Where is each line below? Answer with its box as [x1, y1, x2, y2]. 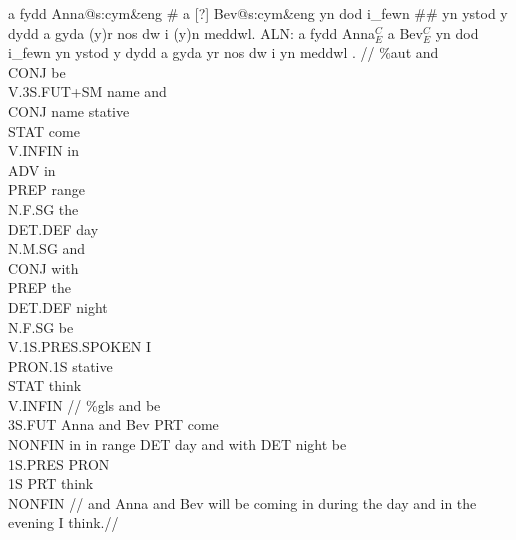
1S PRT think [8, 473, 94, 494]
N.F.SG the [8, 198, 79, 219]
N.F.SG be [8, 316, 74, 337]
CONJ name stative [8, 100, 130, 121]
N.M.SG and [8, 238, 86, 259]
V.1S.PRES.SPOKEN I [8, 336, 151, 357]
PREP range [8, 179, 86, 200]
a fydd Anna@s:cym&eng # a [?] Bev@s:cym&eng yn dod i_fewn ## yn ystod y [8, 3, 508, 23]
